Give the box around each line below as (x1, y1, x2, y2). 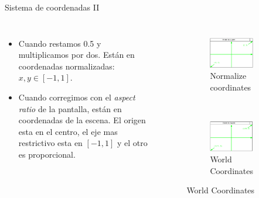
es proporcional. (18, 148, 76, 160)
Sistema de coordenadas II (5, 1, 100, 13)
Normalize (210, 70, 247, 82)
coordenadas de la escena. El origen (18, 114, 146, 126)
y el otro (117, 137, 148, 149)
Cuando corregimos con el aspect (18, 91, 135, 103)
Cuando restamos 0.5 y (18, 37, 101, 49)
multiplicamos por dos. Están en (18, 48, 135, 61)
